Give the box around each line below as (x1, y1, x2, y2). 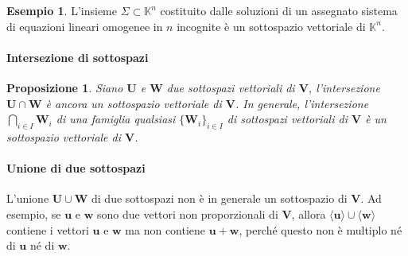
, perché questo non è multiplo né (239, 221, 402, 238)
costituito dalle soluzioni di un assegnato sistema (160, 2, 398, 18)
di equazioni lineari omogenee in (6, 17, 163, 34)
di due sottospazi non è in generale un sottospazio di (91, 190, 348, 207)
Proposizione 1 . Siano (6, 79, 123, 95)
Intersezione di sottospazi (6, 48, 149, 65)
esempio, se (6, 205, 61, 222)
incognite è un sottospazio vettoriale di (177, 17, 366, 34)
